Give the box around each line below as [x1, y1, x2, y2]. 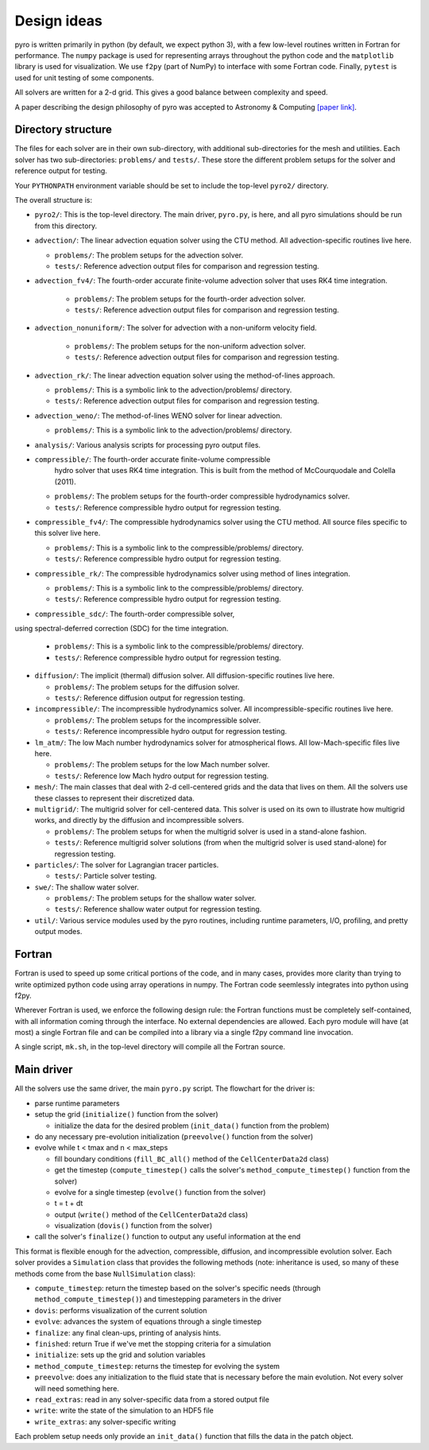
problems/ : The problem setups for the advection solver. [54, 250, 244, 260]
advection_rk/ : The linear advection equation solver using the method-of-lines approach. [34, 370, 335, 380]
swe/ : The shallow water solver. [34, 882, 139, 892]
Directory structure [14, 123, 113, 137]
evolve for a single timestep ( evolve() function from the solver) [54, 1187, 266, 1196]
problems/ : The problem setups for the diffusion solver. [54, 682, 240, 692]
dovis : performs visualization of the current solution [34, 1305, 207, 1315]
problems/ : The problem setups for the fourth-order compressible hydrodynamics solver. [54, 491, 350, 501]
